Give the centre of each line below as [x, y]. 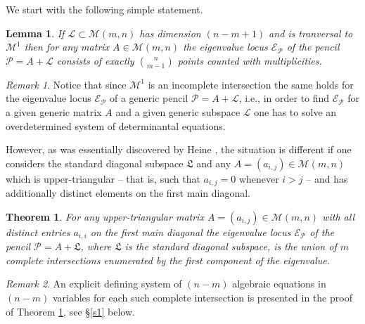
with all [338, 216]
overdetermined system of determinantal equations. [116, 125]
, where [96, 246]
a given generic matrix [54, 111]
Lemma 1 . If [35, 33]
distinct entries [38, 232]
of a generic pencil [149, 98]
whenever [259, 178]
